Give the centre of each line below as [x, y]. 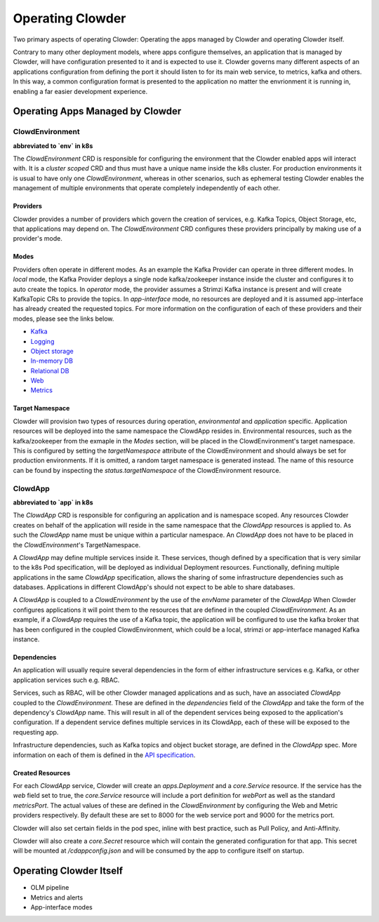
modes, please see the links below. [64, 319]
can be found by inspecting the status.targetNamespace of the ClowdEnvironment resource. [147, 470]
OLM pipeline [50, 888]
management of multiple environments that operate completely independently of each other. [147, 188]
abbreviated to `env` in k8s [53, 146]
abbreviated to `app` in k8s [53, 502]
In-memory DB [52, 361]
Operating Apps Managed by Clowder [97, 111]
